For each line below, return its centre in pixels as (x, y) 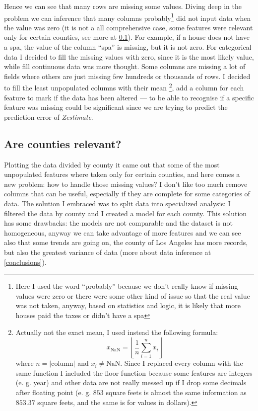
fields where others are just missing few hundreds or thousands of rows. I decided (127, 76)
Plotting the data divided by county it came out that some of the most (112, 164)
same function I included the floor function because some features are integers (134, 372)
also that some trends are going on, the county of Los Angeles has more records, (126, 242)
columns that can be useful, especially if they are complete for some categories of (127, 194)
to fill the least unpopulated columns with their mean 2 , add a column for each (124, 87)
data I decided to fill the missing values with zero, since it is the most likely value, (129, 56)
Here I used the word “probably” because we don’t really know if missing (127, 286)
